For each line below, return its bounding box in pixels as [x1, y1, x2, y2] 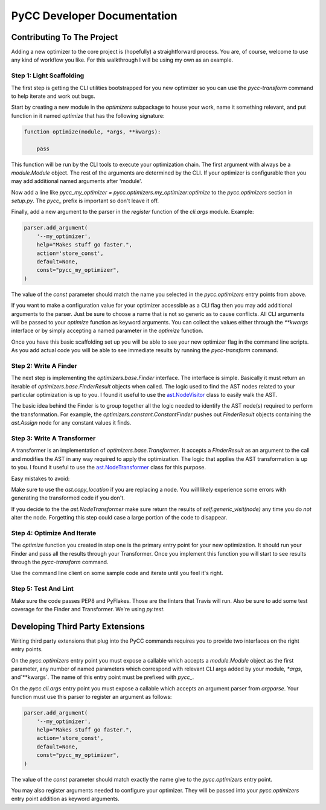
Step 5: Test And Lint [11, 585, 74, 593]
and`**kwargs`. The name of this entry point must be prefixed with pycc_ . [11, 673, 194, 681]
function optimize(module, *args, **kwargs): [24, 128, 161, 135]
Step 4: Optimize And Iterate [11, 529, 97, 537]
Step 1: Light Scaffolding [11, 71, 85, 80]
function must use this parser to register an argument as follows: [11, 693, 172, 701]
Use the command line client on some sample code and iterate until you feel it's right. [11, 570, 223, 577]
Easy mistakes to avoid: [11, 475, 70, 482]
